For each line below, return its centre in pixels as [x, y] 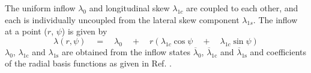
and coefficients [278, 51]
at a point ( [26, 31]
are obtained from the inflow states [126, 51]
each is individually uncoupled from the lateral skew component [122, 19]
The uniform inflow [40, 8]
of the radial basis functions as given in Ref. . [88, 63]
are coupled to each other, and [242, 8]
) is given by [84, 31]
